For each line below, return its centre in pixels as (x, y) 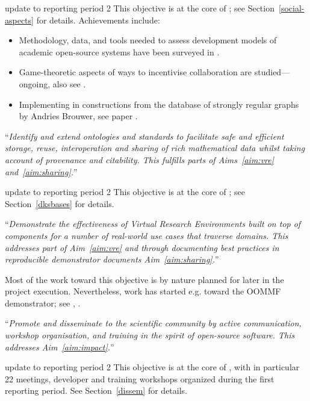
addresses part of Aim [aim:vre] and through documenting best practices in (142, 247)
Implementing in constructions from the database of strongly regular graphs (159, 104)
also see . (69, 83)
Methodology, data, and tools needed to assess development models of (148, 40)
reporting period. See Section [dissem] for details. (96, 390)
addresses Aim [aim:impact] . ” (60, 347)
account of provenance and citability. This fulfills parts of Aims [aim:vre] (140, 159)
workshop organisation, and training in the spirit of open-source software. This (150, 335)
